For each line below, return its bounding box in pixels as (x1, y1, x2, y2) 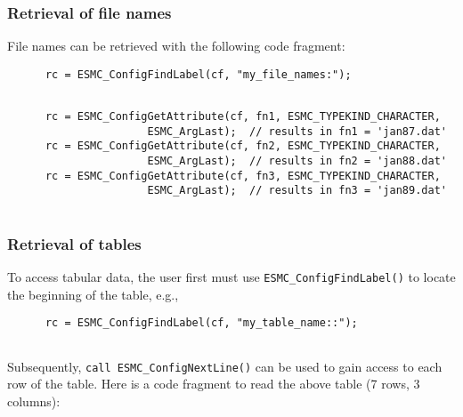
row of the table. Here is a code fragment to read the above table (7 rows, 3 (7, 374, 420, 393)
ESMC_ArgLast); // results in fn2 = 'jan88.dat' (147, 155, 447, 168)
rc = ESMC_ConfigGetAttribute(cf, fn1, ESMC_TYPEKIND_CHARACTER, (45, 110, 441, 124)
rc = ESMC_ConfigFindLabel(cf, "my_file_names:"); (45, 68, 352, 81)
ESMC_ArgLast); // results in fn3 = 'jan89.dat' (147, 184, 447, 197)
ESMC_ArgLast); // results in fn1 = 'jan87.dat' (147, 124, 447, 138)
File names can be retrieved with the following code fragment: (7, 36, 345, 55)
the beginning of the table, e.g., (7, 285, 179, 303)
